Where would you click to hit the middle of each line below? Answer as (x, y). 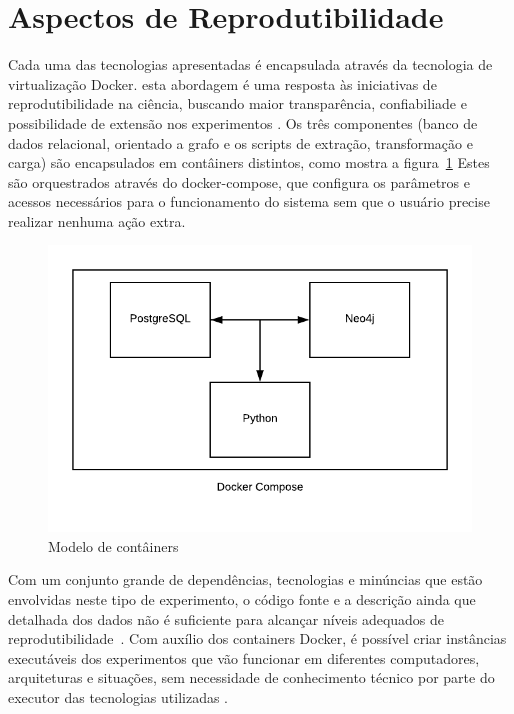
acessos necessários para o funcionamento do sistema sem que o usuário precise (249, 201)
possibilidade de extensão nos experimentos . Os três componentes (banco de (243, 122)
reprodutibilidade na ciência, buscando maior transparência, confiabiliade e (237, 103)
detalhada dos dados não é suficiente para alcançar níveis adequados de (226, 618)
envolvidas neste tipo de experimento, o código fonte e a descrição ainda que (242, 599)
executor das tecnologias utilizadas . (118, 697)
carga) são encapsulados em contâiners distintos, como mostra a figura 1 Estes (249, 162)
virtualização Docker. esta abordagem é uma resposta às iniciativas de (222, 83)
